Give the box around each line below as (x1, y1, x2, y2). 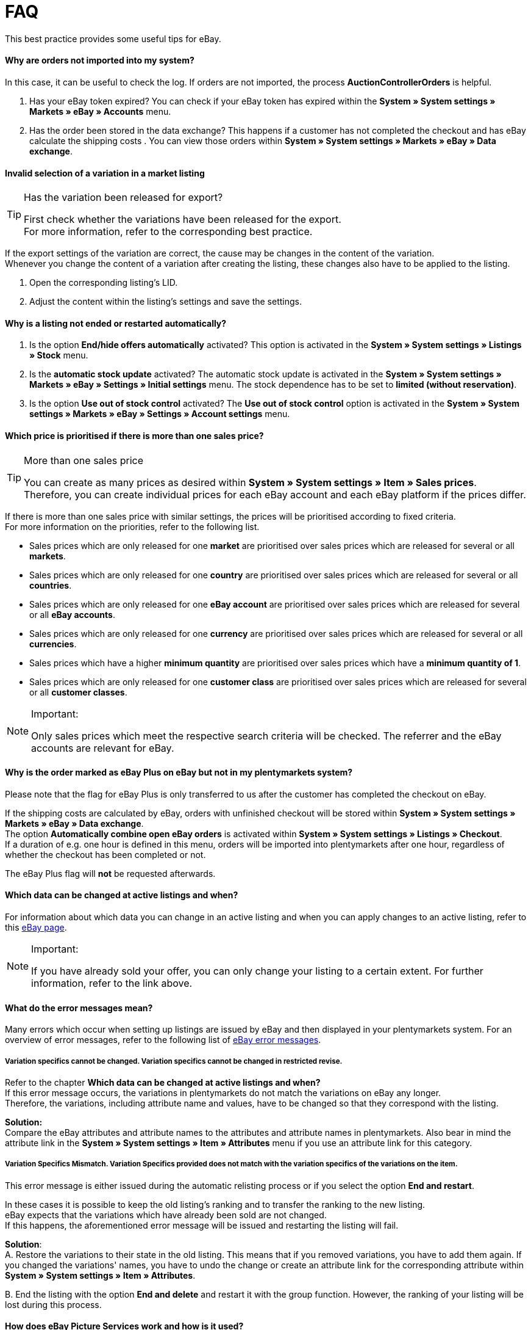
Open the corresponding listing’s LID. (29, 277, 178, 288)
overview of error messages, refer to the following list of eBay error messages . (5, 1034, 321, 1045)
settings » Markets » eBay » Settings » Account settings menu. (29, 409, 290, 420)
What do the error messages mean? (5, 1002, 153, 1013)
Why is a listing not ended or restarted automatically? (5, 318, 227, 329)
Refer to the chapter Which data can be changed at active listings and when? (5, 1077, 321, 1088)
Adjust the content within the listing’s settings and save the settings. (29, 296, 302, 307)
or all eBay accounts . (29, 609, 115, 620)
